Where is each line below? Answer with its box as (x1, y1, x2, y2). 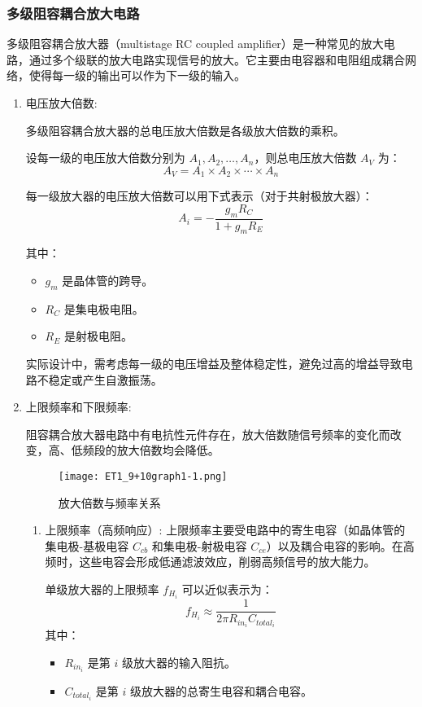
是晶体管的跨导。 (62, 272, 154, 289)
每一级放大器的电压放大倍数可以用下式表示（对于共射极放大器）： (25, 187, 373, 204)
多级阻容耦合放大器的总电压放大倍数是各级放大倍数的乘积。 (25, 121, 345, 138)
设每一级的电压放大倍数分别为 (25, 149, 185, 166)
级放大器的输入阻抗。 (121, 653, 236, 670)
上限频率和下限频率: (25, 398, 132, 415)
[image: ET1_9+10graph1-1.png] (58, 471, 228, 482)
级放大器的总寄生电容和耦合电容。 (129, 682, 312, 699)
